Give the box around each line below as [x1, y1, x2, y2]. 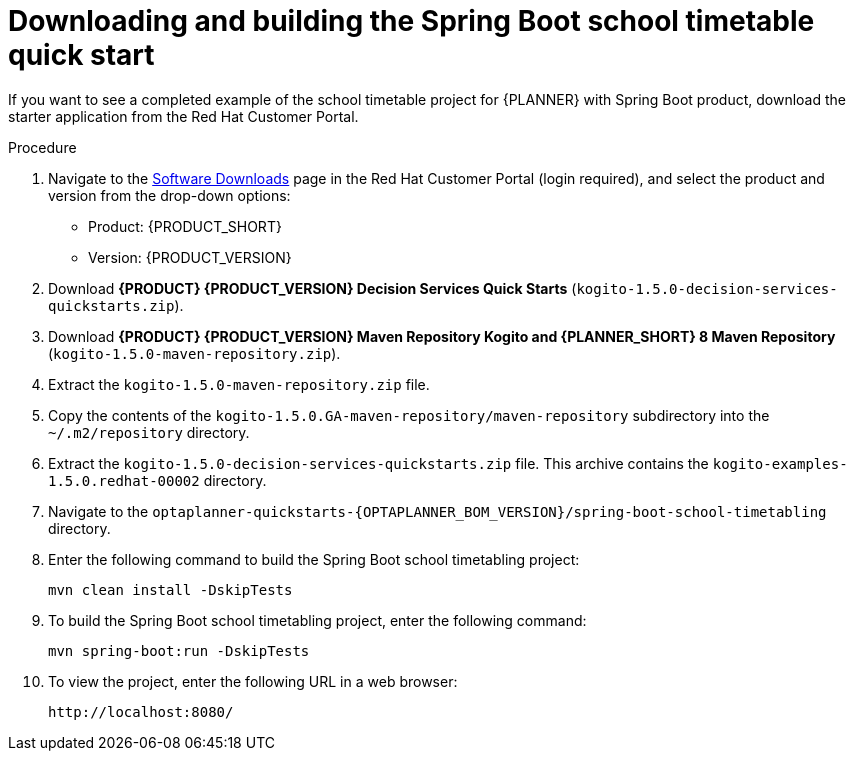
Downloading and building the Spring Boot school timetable [8, 4, 815, 38]
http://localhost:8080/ [48, 703, 234, 720]
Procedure [8, 138, 77, 156]
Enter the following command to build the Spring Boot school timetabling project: [48, 550, 580, 568]
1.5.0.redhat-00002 [48, 472, 200, 489]
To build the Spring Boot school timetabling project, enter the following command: [48, 611, 587, 629]
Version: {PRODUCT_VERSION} [88, 248, 292, 266]
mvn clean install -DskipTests [48, 581, 293, 598]
